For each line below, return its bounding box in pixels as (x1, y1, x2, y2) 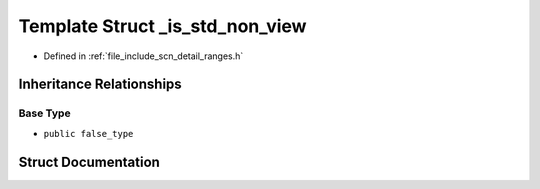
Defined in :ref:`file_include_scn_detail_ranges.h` (43, 50, 244, 62)
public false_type (43, 128, 134, 139)
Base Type (18, 106, 71, 120)
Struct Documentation (18, 153, 160, 170)
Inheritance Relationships (18, 76, 182, 93)
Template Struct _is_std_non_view (18, 15, 307, 37)
